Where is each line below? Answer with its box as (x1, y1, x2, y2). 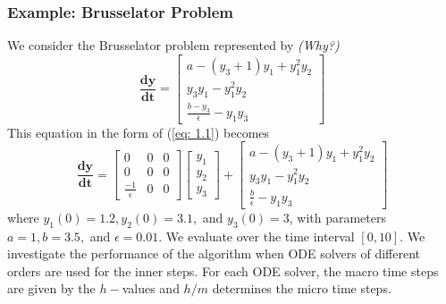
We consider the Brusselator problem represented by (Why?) (7, 36, 340, 55)
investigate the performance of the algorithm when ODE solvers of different (7, 244, 421, 263)
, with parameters (289, 207, 386, 226)
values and (122, 279, 180, 298)
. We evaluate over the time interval (158, 226, 355, 245)
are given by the (7, 279, 96, 298)
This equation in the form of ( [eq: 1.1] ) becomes (7, 122, 270, 141)
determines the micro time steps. (212, 279, 391, 298)
